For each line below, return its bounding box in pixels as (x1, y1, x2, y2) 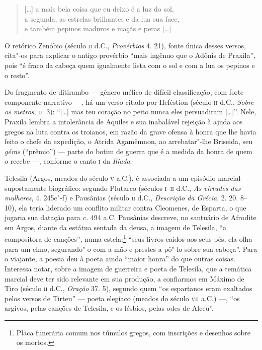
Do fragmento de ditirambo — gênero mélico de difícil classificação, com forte (5, 87, 244, 97)
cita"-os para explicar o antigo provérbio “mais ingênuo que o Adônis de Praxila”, (5, 50, 255, 60)
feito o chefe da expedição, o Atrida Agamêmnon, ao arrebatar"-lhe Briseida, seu (5, 136, 253, 147)
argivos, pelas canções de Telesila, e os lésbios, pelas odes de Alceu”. (5, 303, 214, 313)
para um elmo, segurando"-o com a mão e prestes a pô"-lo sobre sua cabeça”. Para (5, 243, 257, 254)
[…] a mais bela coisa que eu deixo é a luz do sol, (24, 4, 174, 14)
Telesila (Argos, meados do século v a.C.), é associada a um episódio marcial (5, 172, 241, 183)
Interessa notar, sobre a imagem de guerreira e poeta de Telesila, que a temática (5, 263, 252, 273)
